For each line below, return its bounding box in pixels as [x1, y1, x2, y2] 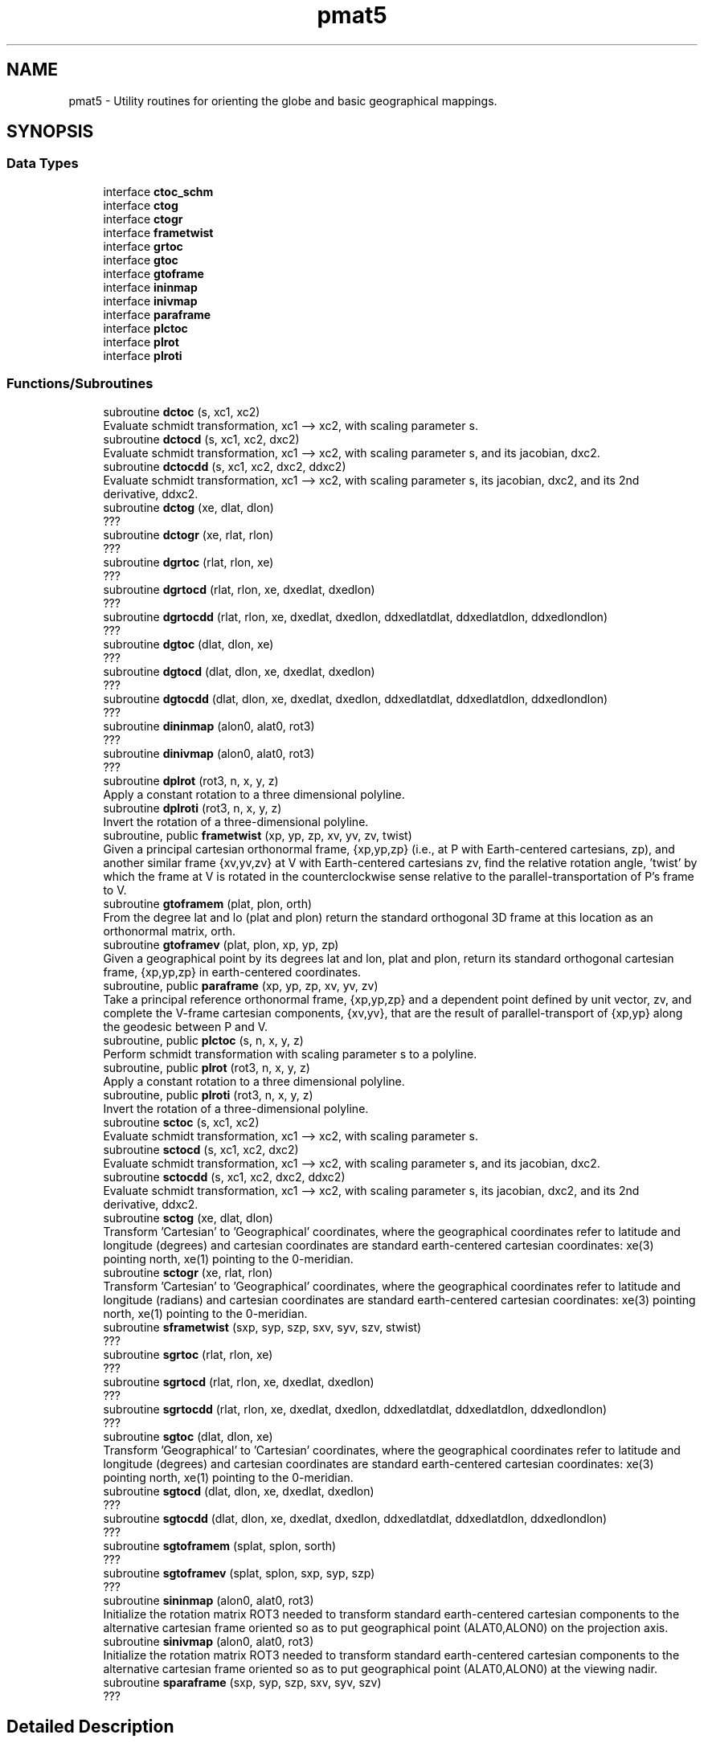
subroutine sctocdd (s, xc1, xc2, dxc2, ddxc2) [103, 1169, 346, 1184]
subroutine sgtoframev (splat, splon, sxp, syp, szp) [103, 1565, 375, 1580]
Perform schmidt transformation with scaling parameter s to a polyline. [103, 1046, 477, 1061]
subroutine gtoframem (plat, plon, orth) [103, 896, 313, 910]
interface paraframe [103, 307, 211, 321]
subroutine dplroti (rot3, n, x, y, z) [103, 800, 282, 815]
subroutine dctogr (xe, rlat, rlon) [103, 527, 274, 542]
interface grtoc [103, 239, 183, 253]
